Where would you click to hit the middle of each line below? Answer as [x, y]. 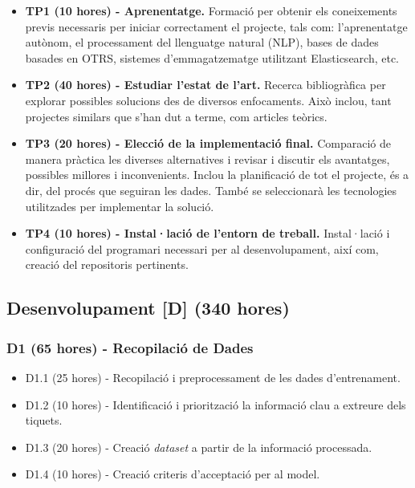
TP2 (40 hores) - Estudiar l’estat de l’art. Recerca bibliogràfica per [205, 85]
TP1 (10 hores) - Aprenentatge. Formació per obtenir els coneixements [211, 10]
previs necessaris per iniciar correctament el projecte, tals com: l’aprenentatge [216, 26]
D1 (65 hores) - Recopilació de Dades [130, 347]
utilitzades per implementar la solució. [120, 206]
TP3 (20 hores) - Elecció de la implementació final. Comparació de [208, 143]
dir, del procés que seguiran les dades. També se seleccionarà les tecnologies [211, 190]
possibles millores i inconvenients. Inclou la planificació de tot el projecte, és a [217, 175]
